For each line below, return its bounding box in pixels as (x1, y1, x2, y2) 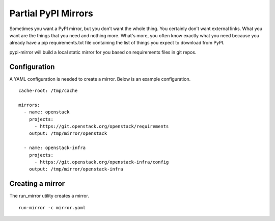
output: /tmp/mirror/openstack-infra (29, 166, 123, 172)
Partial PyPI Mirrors (9, 8, 94, 19)
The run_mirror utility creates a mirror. (9, 193, 89, 199)
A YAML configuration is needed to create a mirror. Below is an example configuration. (9, 76, 191, 82)
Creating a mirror (9, 179, 65, 188)
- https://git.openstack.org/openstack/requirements (34, 123, 169, 129)
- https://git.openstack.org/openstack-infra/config (34, 159, 169, 165)
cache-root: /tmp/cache (18, 88, 78, 94)
